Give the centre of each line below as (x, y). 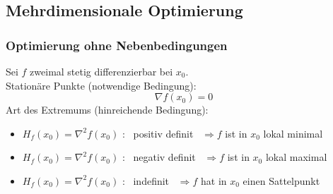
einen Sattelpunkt (281, 180)
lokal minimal (293, 133)
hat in (214, 180)
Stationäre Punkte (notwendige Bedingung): (101, 85)
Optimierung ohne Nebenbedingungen (117, 45)
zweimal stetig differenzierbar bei (101, 71)
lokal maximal (296, 157)
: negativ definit (159, 157)
